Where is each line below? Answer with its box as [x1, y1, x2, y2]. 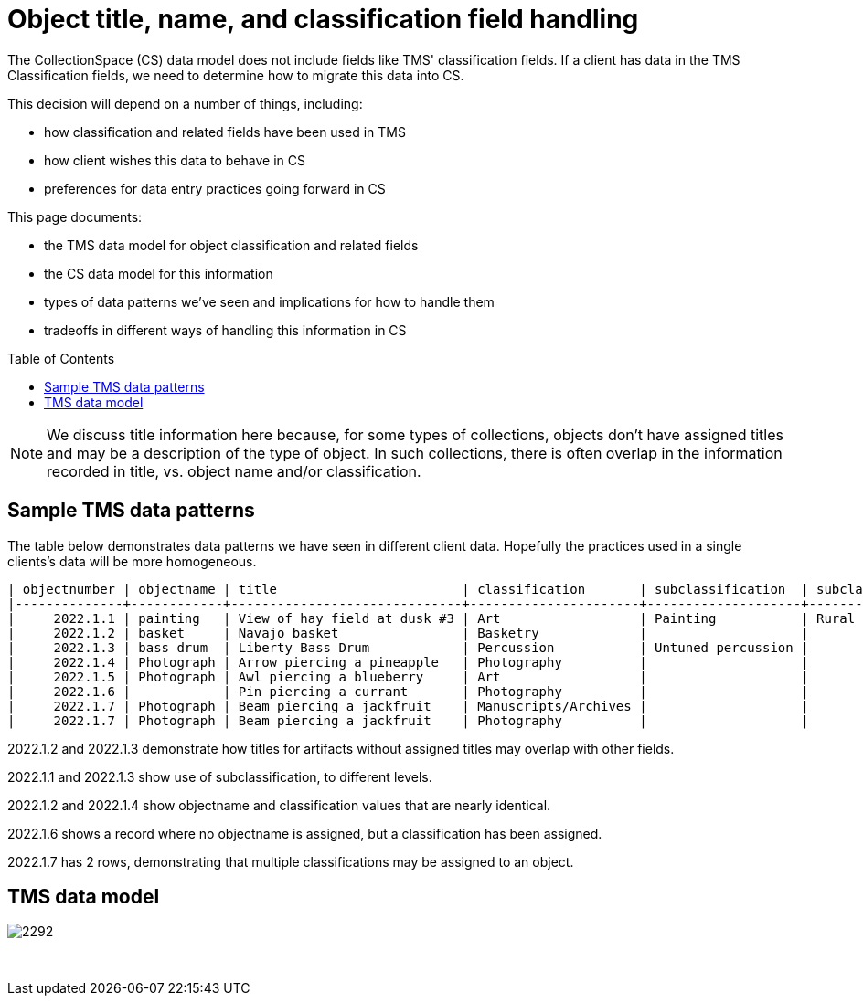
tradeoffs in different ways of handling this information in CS [44, 322, 407, 338]
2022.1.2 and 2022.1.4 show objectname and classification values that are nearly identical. [7, 797, 551, 813]
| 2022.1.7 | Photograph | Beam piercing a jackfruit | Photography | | [7, 713, 809, 728]
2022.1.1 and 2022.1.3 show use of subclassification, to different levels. [7, 768, 432, 785]
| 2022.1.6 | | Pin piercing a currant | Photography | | [7, 683, 809, 699]
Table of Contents [7, 350, 115, 366]
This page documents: [7, 208, 143, 225]
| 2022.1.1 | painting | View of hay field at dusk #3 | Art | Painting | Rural [7, 610, 856, 626]
